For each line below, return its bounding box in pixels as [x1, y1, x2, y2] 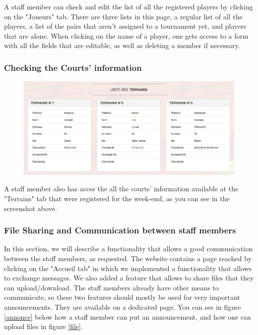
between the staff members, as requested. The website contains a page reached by [4, 253, 252, 264]
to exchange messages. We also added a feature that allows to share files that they [4, 273, 254, 283]
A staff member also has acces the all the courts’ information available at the [4, 183, 239, 194]
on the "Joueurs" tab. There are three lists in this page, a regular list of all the [4, 11, 243, 21]
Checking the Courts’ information [4, 61, 142, 73]
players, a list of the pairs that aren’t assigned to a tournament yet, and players [4, 21, 247, 31]
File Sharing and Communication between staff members [4, 224, 236, 236]
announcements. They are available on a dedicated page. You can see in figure [4, 301, 241, 312]
